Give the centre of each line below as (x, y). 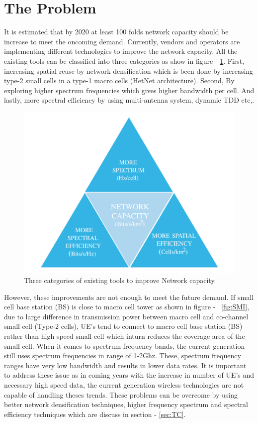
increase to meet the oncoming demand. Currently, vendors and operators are (122, 41)
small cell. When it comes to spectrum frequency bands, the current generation (125, 346)
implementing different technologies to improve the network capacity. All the (121, 51)
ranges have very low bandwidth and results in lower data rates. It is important (125, 365)
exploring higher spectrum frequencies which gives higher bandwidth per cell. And (129, 90)
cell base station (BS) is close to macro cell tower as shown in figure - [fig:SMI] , (127, 307)
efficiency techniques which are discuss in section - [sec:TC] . (95, 414)
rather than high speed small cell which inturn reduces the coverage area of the (125, 336)
